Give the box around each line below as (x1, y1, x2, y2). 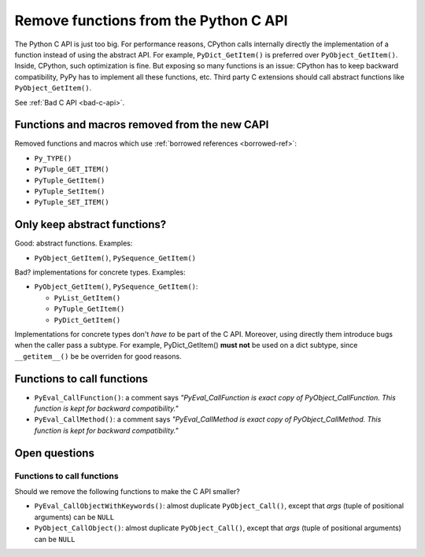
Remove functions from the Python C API (14, 12, 288, 29)
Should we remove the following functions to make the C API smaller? (14, 487, 240, 496)
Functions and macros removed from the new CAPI (14, 118, 269, 131)
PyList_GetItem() (54, 293, 121, 302)
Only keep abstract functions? (14, 218, 167, 231)
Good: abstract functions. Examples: (14, 238, 133, 248)
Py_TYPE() (34, 153, 72, 163)
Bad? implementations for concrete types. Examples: (14, 267, 186, 277)
